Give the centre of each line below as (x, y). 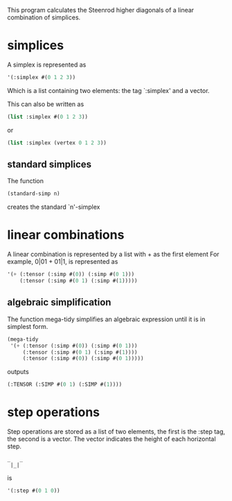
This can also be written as (46, 104)
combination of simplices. (44, 17)
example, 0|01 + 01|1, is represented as (63, 262)
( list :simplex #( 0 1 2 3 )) (48, 117)
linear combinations (66, 235)
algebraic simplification (59, 302)
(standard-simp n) (34, 194)
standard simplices (50, 164)
